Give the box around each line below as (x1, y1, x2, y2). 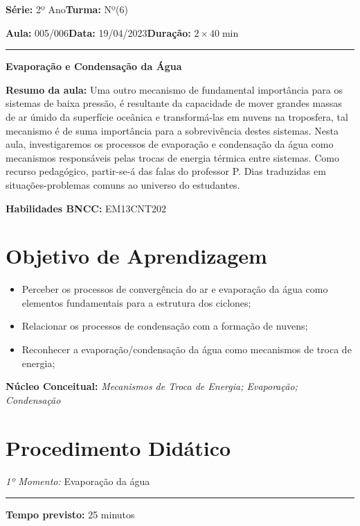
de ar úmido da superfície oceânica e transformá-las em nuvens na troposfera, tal (6, 109, 348, 124)
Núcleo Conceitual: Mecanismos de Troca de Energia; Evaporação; (6, 379, 298, 393)
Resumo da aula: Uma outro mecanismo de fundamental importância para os (6, 82, 343, 96)
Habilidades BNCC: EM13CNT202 (6, 201, 167, 215)
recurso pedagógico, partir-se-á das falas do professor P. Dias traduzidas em (6, 164, 326, 178)
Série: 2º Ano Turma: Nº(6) (6, 2, 128, 16)
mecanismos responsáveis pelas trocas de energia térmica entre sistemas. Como (6, 150, 339, 164)
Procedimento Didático (6, 433, 231, 461)
